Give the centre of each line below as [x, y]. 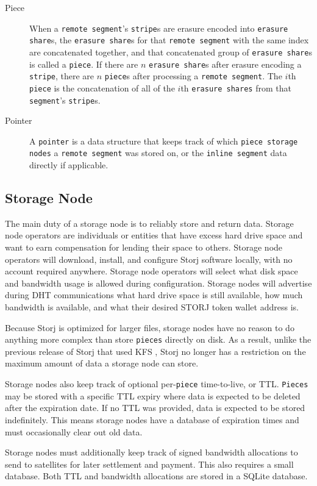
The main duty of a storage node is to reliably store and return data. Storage [149, 223]
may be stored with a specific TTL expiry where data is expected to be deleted [153, 395]
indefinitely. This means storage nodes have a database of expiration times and [152, 419]
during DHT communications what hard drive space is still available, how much [154, 295]
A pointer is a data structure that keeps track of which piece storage [164, 141]
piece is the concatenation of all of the [102, 88]
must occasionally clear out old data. [74, 431]
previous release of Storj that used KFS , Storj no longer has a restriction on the [155, 351]
